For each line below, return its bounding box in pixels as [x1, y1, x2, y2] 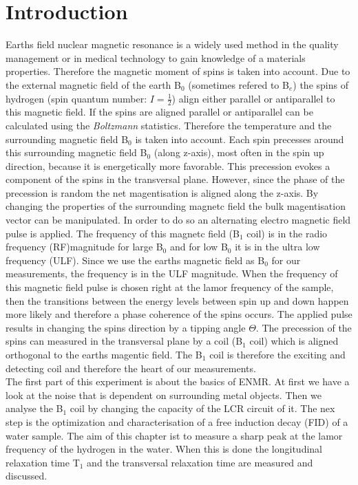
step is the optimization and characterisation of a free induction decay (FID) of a [6, 414, 348, 429]
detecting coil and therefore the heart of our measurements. [6, 360, 256, 375]
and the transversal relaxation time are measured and [87, 455, 313, 469]
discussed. [6, 468, 48, 483]
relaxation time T [6, 455, 80, 469]
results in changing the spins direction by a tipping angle [6, 320, 246, 334]
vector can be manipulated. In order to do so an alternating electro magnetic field [6, 213, 351, 227]
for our [271, 252, 301, 267]
